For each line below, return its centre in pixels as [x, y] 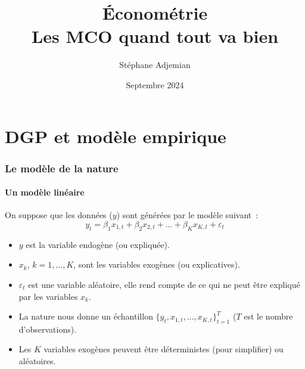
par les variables [48, 296]
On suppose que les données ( [59, 215]
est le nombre [268, 316]
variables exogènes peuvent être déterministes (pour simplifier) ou [164, 349]
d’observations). [48, 329]
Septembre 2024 [155, 84]
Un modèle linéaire [45, 192]
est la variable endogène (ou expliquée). [98, 244]
